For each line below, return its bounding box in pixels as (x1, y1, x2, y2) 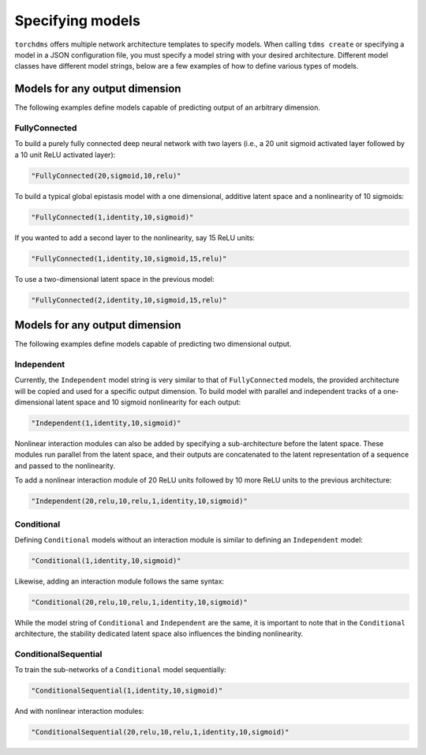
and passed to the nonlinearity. (14, 460, 116, 470)
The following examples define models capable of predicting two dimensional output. (14, 340, 292, 349)
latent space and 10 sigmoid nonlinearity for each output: (55, 397, 241, 407)
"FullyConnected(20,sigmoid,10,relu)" (31, 171, 181, 180)
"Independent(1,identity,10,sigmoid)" (31, 419, 181, 428)
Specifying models (14, 12, 141, 29)
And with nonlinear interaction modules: (14, 707, 144, 716)
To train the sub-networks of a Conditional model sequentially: (14, 665, 226, 674)
